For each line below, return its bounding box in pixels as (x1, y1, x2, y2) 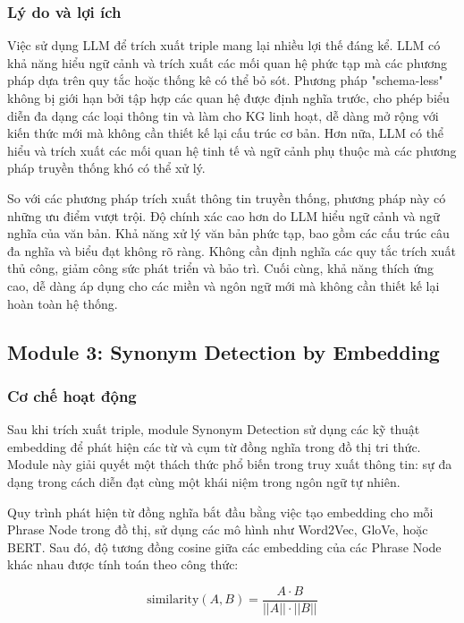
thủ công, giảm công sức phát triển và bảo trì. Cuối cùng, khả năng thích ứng (7, 259, 434, 277)
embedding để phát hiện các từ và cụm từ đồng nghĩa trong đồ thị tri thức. (7, 437, 421, 456)
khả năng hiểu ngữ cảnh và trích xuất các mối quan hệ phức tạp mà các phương (7, 53, 447, 72)
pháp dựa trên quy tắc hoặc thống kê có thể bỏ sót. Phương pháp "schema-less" (7, 71, 443, 90)
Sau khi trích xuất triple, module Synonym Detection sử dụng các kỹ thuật (7, 420, 420, 439)
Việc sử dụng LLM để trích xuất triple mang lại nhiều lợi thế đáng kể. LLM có (7, 36, 441, 55)
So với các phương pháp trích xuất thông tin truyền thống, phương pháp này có (7, 188, 446, 207)
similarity (147, 593, 199, 607)
